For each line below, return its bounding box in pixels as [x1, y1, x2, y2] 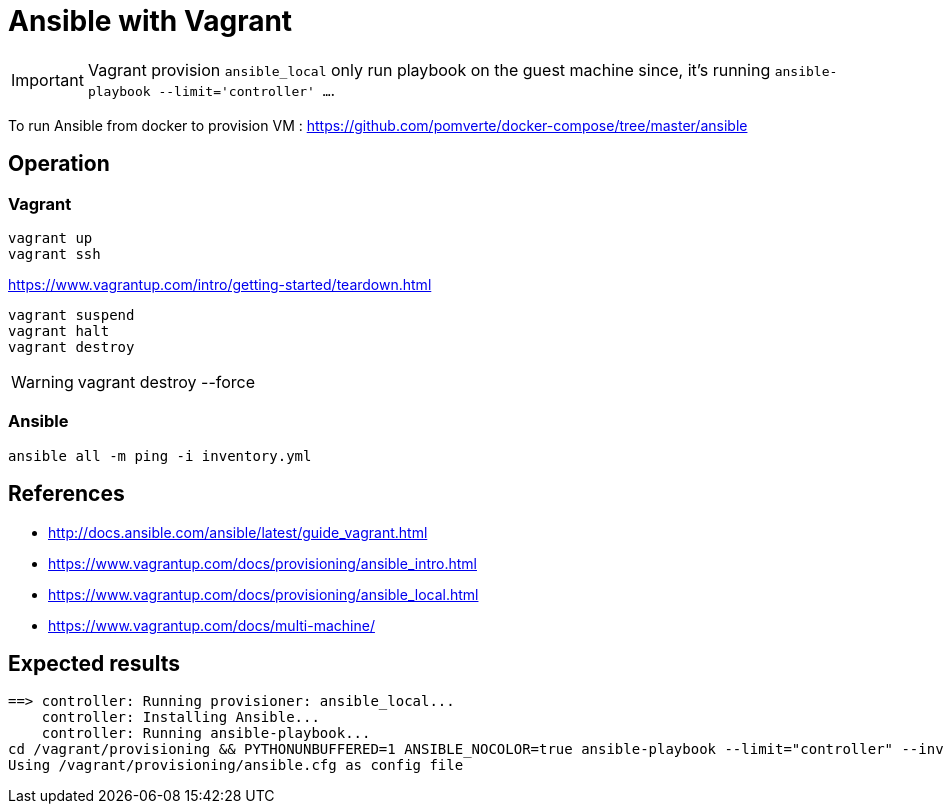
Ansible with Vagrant [8, 4, 293, 38]
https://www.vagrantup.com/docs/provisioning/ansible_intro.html [48, 554, 477, 572]
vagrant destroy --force [77, 371, 256, 392]
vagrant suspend [8, 306, 135, 323]
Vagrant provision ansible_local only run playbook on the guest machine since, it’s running [87, 59, 771, 80]
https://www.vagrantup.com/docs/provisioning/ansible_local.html [48, 585, 479, 603]
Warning [11, 371, 74, 392]
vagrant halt [8, 322, 110, 339]
